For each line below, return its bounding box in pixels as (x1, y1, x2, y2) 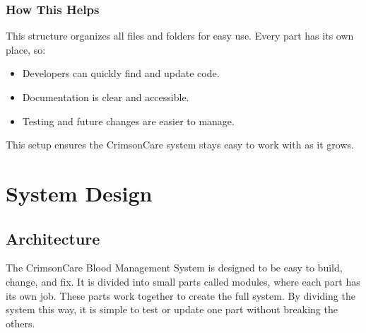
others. (6, 315, 35, 330)
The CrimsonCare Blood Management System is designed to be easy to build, (6, 260, 343, 275)
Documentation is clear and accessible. (22, 90, 189, 104)
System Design (6, 178, 153, 207)
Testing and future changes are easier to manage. (22, 113, 235, 128)
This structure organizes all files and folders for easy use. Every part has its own (6, 28, 354, 43)
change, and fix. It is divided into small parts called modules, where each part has (6, 274, 360, 288)
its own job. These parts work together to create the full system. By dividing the (6, 288, 355, 303)
